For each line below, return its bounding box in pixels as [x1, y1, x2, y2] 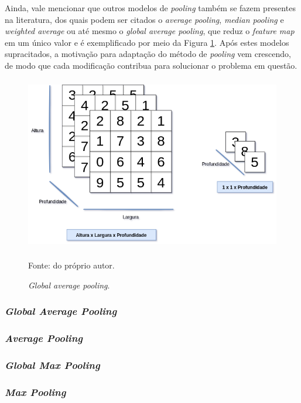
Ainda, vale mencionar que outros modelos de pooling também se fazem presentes [5, 2, 296, 14]
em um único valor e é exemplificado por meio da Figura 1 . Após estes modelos [5, 36, 289, 48]
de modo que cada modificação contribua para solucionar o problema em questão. [5, 59, 297, 71]
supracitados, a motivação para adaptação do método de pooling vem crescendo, [5, 48, 291, 60]
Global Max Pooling [5, 357, 100, 372]
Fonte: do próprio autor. [28, 259, 115, 271]
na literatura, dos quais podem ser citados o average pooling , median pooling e [5, 13, 284, 25]
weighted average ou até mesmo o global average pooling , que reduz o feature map [5, 25, 295, 37]
